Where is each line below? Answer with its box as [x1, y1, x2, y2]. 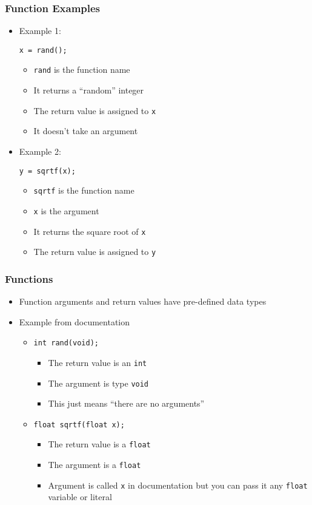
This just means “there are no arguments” [48, 397, 205, 410]
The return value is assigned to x [33, 104, 156, 117]
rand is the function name [33, 63, 130, 76]
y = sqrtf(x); [19, 166, 76, 175]
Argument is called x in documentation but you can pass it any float [48, 478, 308, 491]
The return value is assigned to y [33, 245, 156, 258]
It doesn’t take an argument [33, 124, 138, 137]
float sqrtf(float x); [33, 420, 125, 429]
